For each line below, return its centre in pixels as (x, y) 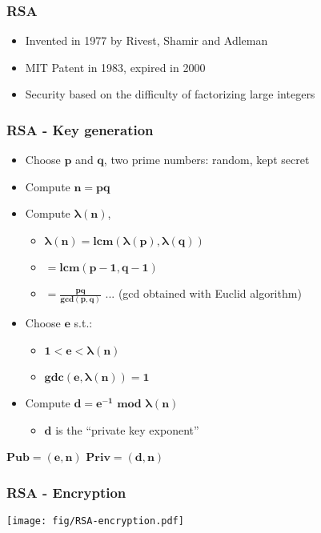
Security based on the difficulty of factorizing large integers (170, 94)
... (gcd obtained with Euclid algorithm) (203, 293)
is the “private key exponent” (127, 429)
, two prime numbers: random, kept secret (207, 160)
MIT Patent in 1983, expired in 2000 (115, 67)
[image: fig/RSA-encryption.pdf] (95, 521)
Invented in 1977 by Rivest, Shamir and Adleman (146, 40)
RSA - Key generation (80, 129)
